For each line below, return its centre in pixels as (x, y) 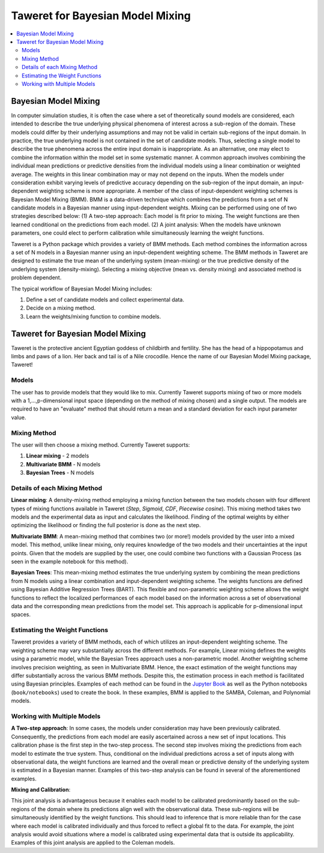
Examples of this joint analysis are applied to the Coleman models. (93, 843)
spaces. (21, 615)
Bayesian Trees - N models (60, 473)
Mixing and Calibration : (41, 790)
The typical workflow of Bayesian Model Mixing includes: (82, 289)
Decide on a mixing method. (61, 308)
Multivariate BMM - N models (63, 464)
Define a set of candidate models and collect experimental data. (105, 300)
